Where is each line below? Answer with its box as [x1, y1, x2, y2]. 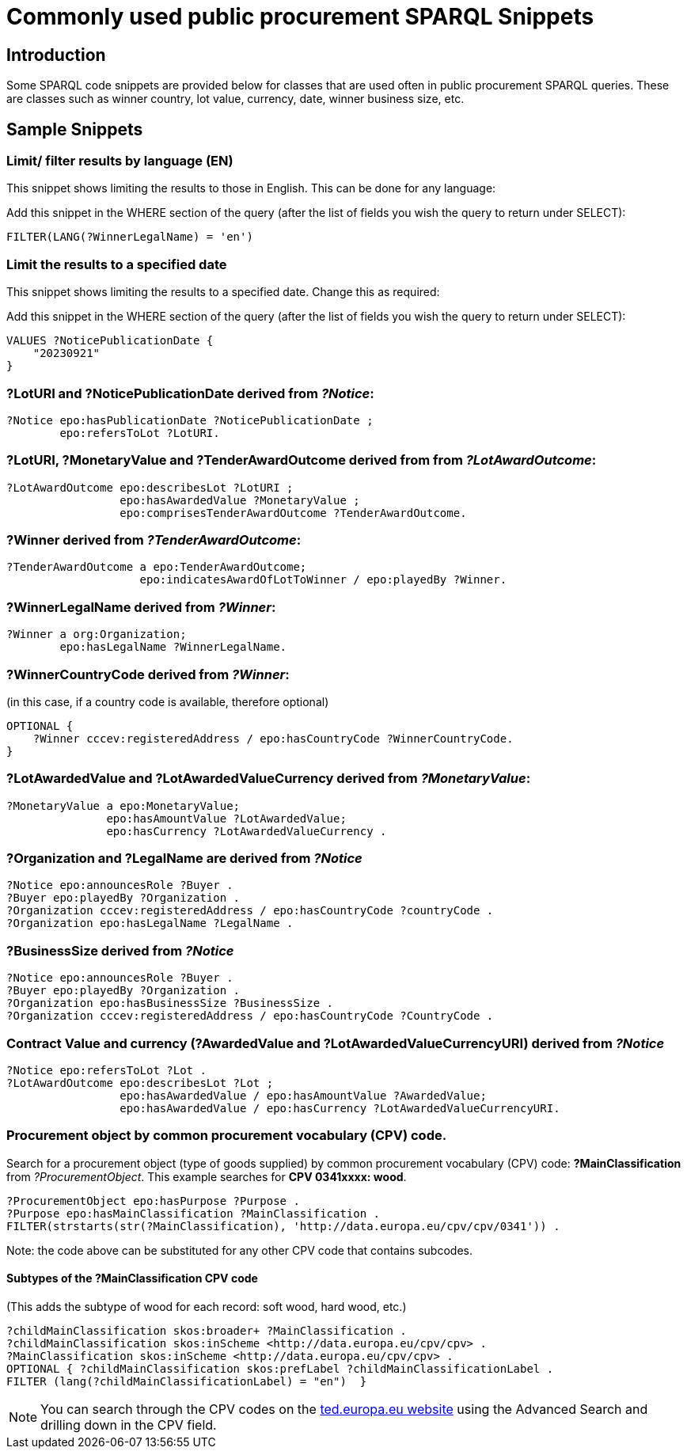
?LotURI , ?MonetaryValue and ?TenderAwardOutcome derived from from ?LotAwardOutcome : [6, 452, 597, 469]
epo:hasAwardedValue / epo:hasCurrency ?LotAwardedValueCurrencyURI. [120, 1101, 560, 1115]
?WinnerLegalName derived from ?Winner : [6, 598, 276, 615]
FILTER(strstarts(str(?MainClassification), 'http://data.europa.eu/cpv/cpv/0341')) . [6, 1219, 560, 1233]
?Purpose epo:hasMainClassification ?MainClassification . [6, 1206, 381, 1220]
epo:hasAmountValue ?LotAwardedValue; [106, 811, 347, 825]
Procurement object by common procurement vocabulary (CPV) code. [6, 1127, 447, 1144]
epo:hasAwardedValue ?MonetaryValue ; [120, 493, 360, 507]
